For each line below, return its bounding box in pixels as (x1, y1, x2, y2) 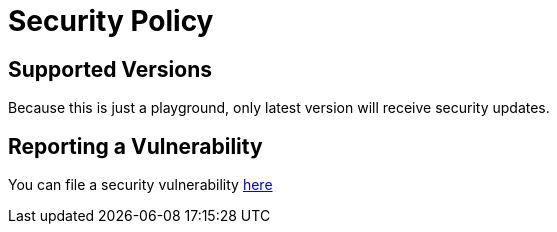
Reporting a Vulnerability (8, 133, 263, 159)
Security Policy (8, 4, 214, 38)
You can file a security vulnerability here (8, 176, 273, 194)
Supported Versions (8, 56, 212, 82)
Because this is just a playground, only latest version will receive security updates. (8, 99, 550, 117)
